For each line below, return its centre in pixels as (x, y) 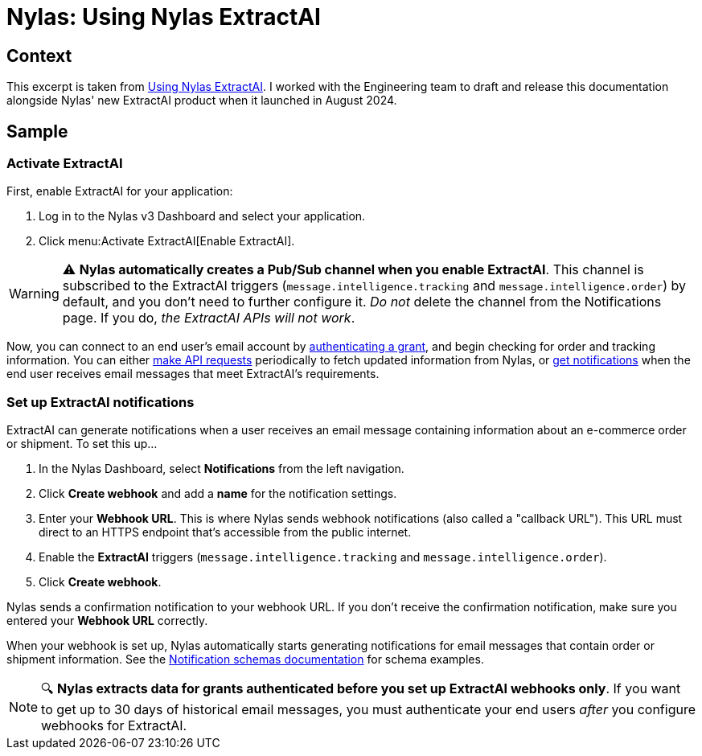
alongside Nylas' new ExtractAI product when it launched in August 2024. (202, 101)
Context (39, 55)
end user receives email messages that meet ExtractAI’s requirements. (193, 374)
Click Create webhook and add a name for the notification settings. (218, 494)
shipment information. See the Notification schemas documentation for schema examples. (245, 659)
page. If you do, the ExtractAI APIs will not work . (209, 318)
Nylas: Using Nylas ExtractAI (164, 17)
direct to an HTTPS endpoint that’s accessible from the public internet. (225, 532)
